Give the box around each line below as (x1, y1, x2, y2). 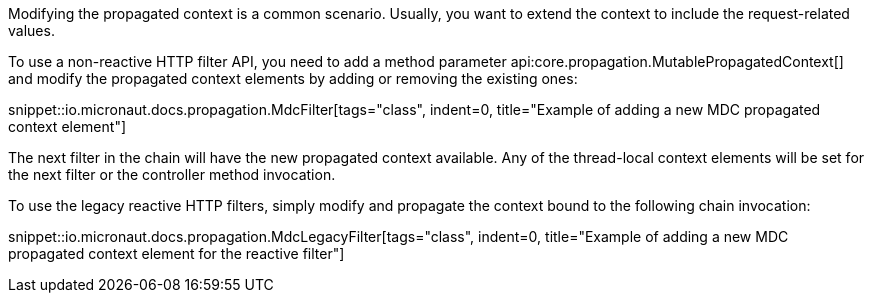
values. (8, 22, 55, 39)
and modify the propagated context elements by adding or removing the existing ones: (8, 70, 578, 87)
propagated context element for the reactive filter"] (8, 245, 345, 262)
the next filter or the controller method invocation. (8, 166, 336, 183)
